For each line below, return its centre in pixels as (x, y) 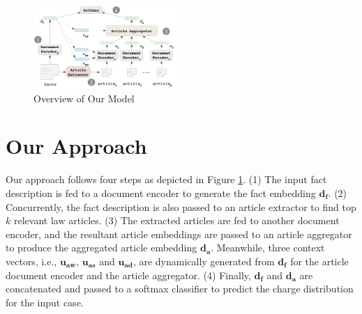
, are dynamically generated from (204, 261)
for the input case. (45, 302)
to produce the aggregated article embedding (101, 248)
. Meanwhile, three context (268, 248)
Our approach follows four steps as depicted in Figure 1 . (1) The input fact (166, 179)
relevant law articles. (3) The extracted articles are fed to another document (176, 220)
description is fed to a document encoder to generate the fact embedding (161, 193)
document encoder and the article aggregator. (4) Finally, (128, 275)
